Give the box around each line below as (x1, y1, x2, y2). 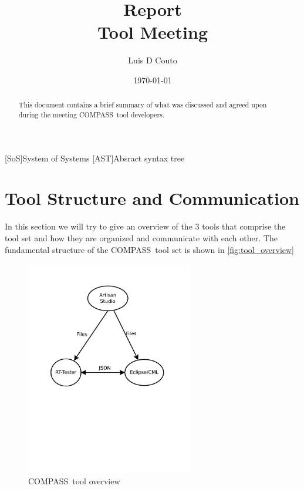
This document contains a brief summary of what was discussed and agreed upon (18, 100, 267, 110)
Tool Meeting (97, 20, 208, 44)
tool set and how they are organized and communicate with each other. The (5, 231, 278, 244)
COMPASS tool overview (28, 475, 120, 487)
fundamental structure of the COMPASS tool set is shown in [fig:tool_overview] (5, 243, 295, 255)
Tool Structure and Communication (5, 186, 299, 210)
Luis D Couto (128, 54, 177, 66)
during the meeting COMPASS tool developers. (18, 109, 165, 119)
